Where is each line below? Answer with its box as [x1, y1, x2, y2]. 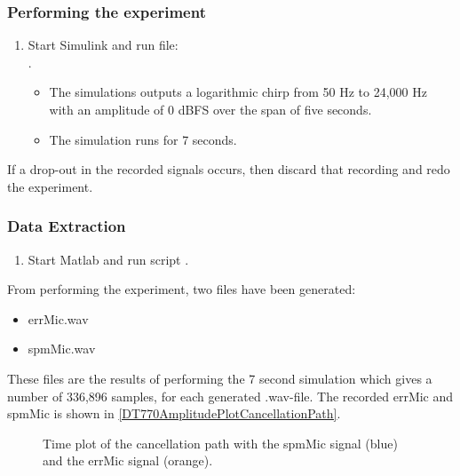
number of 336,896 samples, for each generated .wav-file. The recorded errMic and [7, 386, 454, 405]
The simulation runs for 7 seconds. [49, 130, 237, 148]
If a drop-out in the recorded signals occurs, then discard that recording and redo [7, 160, 450, 178]
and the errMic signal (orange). [43, 451, 213, 470]
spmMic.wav [28, 339, 96, 358]
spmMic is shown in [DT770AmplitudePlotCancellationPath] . [7, 404, 341, 423]
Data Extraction [7, 215, 126, 237]
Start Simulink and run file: [28, 36, 178, 54]
